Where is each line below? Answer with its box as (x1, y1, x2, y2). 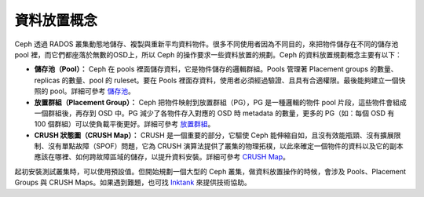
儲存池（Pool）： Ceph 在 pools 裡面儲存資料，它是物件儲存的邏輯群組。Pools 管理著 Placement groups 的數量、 (34, 64, 398, 74)
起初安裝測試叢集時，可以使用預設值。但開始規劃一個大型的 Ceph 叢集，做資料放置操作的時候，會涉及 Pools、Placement (14, 166, 407, 176)
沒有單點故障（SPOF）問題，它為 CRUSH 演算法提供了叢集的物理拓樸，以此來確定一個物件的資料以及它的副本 (47, 141, 404, 151)
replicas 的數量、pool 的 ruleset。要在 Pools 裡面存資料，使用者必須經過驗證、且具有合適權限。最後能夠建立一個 (34, 75, 400, 85)
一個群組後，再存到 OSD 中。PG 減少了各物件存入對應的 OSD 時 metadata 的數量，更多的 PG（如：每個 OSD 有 (34, 108, 395, 118)
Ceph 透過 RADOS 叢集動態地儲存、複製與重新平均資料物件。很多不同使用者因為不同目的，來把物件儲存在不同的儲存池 (14, 39, 399, 49)
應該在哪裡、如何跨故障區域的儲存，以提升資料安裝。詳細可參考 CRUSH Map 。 (34, 152, 290, 162)
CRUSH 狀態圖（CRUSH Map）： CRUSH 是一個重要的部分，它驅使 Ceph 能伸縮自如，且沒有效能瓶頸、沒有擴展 (34, 130, 394, 140)
